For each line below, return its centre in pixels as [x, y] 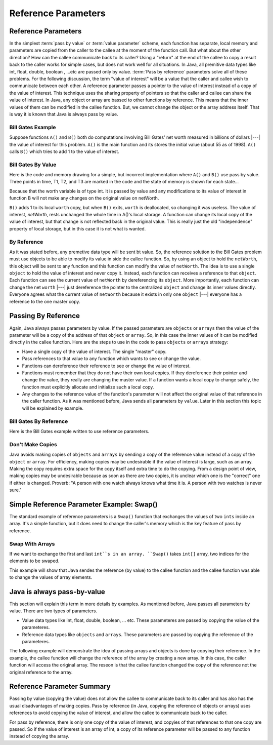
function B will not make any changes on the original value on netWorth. [84, 198]
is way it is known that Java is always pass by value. [64, 114]
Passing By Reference [45, 316]
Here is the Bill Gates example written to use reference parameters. [79, 431]
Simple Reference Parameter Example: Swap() [83, 504]
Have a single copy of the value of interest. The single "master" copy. [94, 351]
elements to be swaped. [34, 561]
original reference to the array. [41, 672]
